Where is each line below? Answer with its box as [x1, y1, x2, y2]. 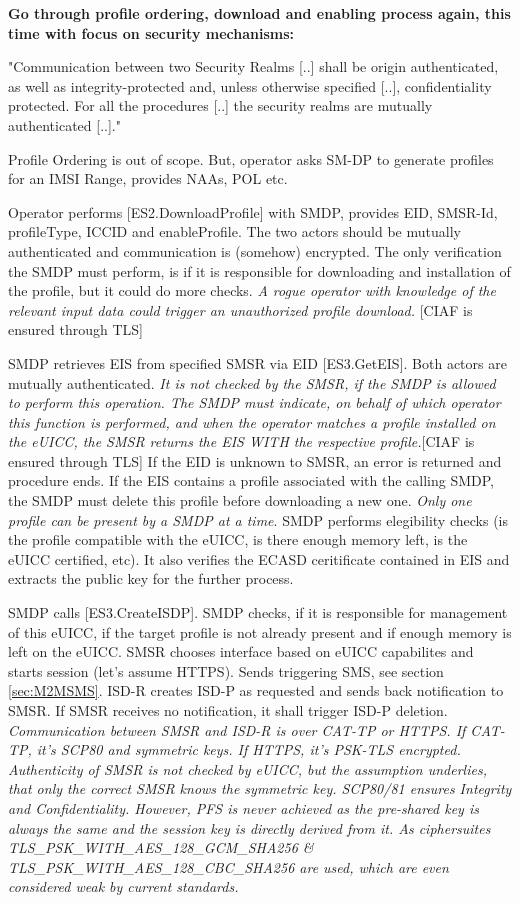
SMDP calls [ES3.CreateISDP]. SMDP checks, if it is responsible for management [8, 602, 508, 623]
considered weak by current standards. [8, 876, 239, 897]
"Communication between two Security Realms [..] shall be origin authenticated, [8, 56, 499, 77]
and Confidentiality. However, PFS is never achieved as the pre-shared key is [8, 797, 479, 818]
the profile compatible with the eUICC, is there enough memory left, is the [8, 529, 468, 550]
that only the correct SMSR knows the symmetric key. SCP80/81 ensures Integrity [8, 778, 512, 799]
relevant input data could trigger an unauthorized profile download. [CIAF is [8, 299, 473, 320]
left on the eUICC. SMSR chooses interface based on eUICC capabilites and [8, 641, 474, 662]
